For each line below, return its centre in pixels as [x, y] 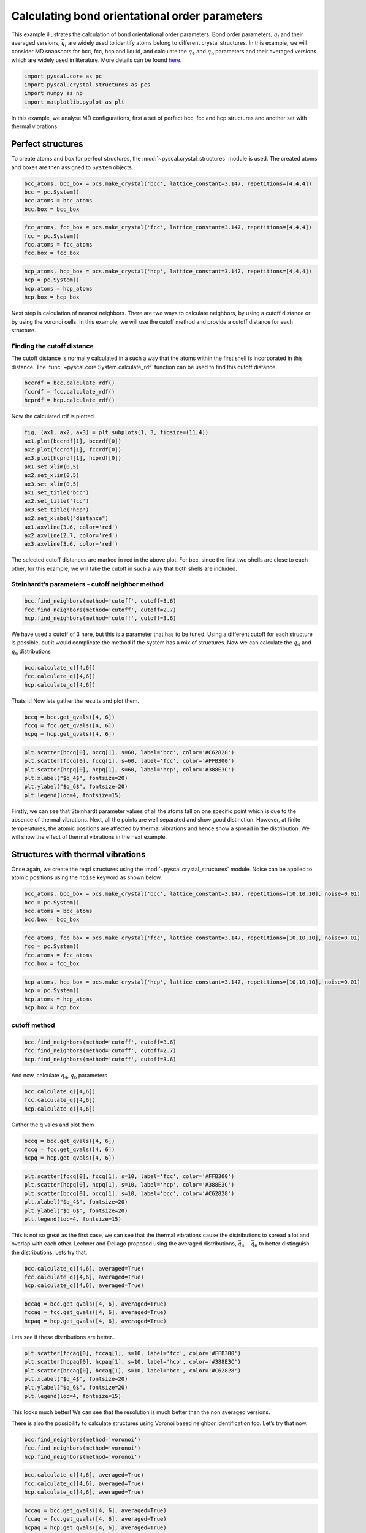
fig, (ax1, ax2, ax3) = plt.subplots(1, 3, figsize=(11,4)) [116, 433]
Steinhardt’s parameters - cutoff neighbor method [87, 584]
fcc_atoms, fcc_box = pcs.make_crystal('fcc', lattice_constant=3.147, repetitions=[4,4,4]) [168, 227]
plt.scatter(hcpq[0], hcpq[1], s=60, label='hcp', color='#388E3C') [129, 769]
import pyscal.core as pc [63, 76]
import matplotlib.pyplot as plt [74, 102]
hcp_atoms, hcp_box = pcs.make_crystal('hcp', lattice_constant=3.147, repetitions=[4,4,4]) [168, 272]
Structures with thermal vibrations [78, 854]
